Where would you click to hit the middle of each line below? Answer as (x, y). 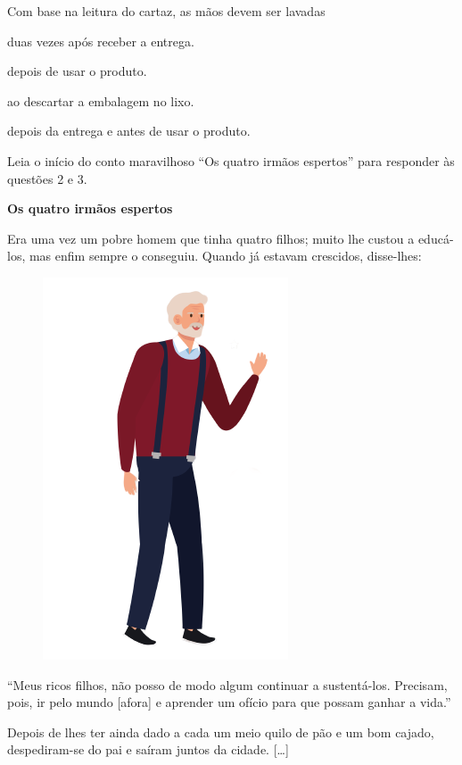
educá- (436, 238)
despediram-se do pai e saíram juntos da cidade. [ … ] (148, 749)
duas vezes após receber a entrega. (101, 41)
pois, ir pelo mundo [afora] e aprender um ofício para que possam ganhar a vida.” (229, 702)
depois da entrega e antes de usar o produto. (129, 131)
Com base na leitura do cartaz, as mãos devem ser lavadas (166, 11)
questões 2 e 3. (47, 178)
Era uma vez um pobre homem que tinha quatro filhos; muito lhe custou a (211, 238)
